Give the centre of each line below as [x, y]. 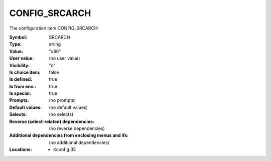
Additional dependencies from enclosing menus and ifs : [69, 135]
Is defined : [21, 79]
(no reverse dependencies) [77, 128]
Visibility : [20, 65]
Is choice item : [25, 72]
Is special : [20, 93]
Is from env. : [23, 86]
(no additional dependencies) [79, 142]
